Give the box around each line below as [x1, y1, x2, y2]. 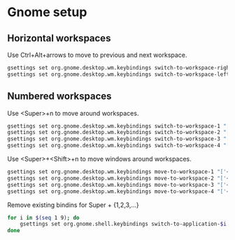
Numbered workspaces [7, 91, 112, 102]
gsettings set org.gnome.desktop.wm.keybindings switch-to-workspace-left [7, 71, 230, 78]
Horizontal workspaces [7, 32, 111, 44]
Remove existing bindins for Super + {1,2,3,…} [7, 201, 139, 209]
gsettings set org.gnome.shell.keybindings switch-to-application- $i [20, 220, 227, 228]
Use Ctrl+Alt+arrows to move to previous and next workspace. [7, 51, 187, 59]
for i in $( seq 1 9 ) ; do [7, 214, 80, 221]
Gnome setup [7, 4, 87, 20]
